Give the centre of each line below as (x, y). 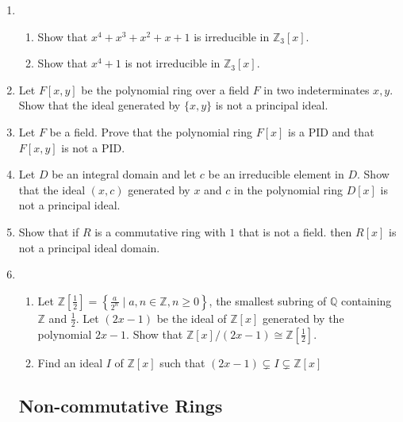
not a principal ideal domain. (89, 247)
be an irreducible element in (276, 174)
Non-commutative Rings (121, 405)
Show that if (49, 231)
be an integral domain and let (124, 174)
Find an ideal (70, 362)
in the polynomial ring (289, 189)
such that (182, 362)
